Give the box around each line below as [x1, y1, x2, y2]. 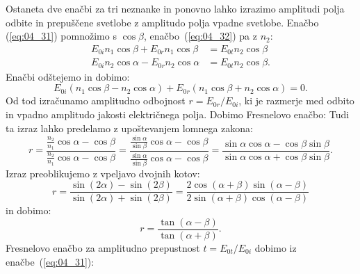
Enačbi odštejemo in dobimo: [6, 69, 130, 83]
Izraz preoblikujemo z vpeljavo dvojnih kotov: [6, 166, 200, 180]
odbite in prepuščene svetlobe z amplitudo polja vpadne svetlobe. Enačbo [6, 15, 319, 29]
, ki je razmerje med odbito [238, 93, 354, 108]
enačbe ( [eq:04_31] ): [6, 254, 95, 268]
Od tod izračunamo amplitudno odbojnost [6, 93, 186, 108]
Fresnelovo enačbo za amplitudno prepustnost [6, 240, 200, 255]
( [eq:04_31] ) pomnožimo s [6, 29, 117, 43]
